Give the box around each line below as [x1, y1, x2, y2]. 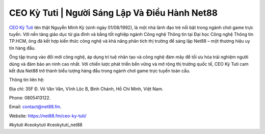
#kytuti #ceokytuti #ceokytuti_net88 [9, 122, 83, 128]
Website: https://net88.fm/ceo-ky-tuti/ [9, 113, 87, 119]
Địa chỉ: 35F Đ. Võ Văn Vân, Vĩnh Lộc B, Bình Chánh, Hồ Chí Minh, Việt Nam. [9, 86, 164, 92]
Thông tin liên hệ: [9, 77, 45, 83]
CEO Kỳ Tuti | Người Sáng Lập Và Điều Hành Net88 [9, 7, 218, 18]
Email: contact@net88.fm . [9, 104, 62, 110]
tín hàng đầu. [9, 45, 36, 51]
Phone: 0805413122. [9, 95, 51, 101]
